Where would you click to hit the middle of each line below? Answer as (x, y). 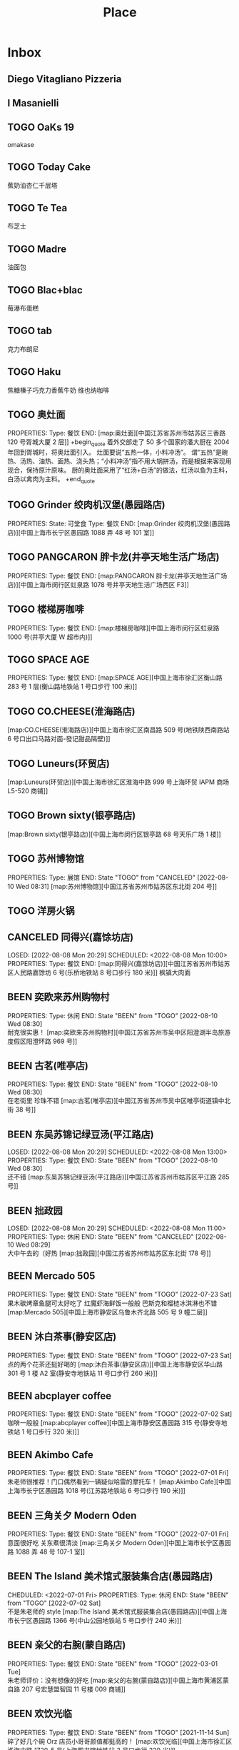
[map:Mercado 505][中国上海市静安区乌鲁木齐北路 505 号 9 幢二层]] (108, 1312)
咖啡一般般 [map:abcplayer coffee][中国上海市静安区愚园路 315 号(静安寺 (114, 1423)
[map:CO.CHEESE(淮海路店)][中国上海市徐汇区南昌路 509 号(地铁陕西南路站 (118, 730)
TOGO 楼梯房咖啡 (46, 609)
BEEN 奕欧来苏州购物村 (59, 997)
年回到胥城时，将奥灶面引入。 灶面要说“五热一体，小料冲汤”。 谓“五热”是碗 (118, 452)
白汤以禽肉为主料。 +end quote (51, 480)
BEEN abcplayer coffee (60, 1396)
